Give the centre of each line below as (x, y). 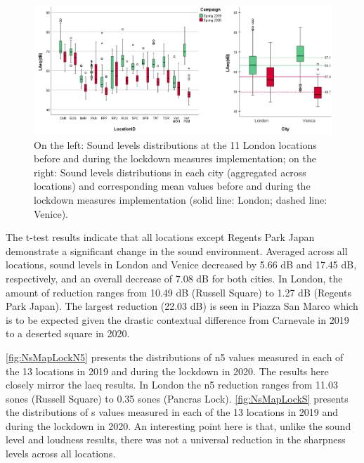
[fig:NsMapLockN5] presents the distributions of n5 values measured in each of (175, 357)
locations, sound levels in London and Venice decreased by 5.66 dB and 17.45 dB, (181, 265)
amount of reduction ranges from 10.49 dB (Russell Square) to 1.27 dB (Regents (178, 292)
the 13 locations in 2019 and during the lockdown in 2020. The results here (167, 371)
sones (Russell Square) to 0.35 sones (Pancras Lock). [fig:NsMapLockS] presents (177, 398)
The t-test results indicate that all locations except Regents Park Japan (160, 237)
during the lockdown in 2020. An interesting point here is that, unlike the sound (178, 425)
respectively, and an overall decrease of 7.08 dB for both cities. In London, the (174, 278)
